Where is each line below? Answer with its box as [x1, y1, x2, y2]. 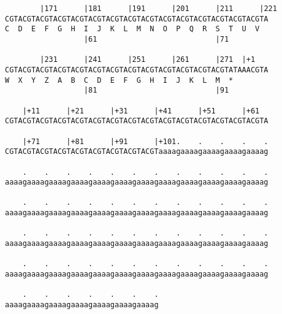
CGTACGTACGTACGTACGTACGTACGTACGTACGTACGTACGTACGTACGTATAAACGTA [5, 65, 269, 74]
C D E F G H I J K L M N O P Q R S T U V [5, 25, 260, 34]
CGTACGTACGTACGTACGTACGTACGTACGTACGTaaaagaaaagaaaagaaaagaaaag [5, 147, 269, 156]
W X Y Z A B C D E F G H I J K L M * [5, 75, 234, 85]
